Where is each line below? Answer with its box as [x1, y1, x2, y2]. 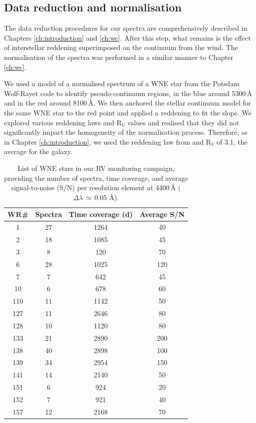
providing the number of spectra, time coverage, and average [4, 172, 188, 183]
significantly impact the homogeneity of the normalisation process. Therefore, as [4, 127, 248, 137]
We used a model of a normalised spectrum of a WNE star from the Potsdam [4, 78, 240, 89]
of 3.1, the [216, 136, 248, 147]
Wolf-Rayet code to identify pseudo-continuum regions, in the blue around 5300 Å [4, 88, 253, 98]
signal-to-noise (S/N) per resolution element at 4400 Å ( [11, 182, 181, 193]
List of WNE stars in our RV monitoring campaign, [17, 162, 175, 173]
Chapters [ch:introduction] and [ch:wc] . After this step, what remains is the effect [4, 32, 251, 43]
